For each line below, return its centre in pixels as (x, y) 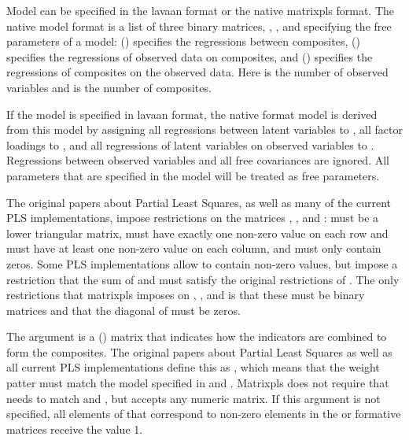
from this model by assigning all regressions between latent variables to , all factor (204, 129)
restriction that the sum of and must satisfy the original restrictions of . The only (203, 279)
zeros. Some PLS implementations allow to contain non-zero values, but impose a (202, 263)
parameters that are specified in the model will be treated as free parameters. (193, 175)
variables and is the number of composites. (109, 87)
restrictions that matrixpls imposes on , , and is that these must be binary (186, 295)
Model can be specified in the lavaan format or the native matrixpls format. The (201, 10)
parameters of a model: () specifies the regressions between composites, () (183, 41)
